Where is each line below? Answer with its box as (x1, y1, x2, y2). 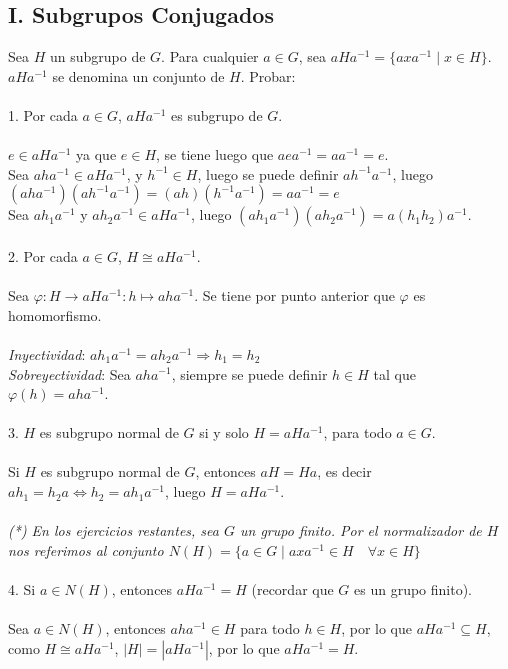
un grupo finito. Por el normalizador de (240, 520, 482, 541)
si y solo (199, 422, 249, 443)
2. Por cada (8, 245, 78, 266)
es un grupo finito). (354, 579, 473, 600)
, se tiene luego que (156, 144, 274, 165)
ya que (76, 144, 117, 165)
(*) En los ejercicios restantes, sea (8, 520, 219, 541)
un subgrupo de (49, 46, 146, 67)
